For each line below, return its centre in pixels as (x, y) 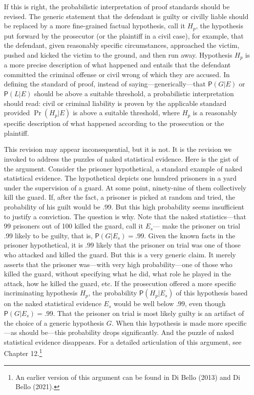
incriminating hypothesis (41, 293)
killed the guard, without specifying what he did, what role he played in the (117, 274)
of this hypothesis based (212, 293)
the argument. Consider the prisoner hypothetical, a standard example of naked (123, 168)
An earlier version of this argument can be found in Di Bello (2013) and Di (128, 377)
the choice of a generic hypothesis (54, 322)
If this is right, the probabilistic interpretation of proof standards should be (117, 6)
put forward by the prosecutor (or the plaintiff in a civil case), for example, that (124, 35)
